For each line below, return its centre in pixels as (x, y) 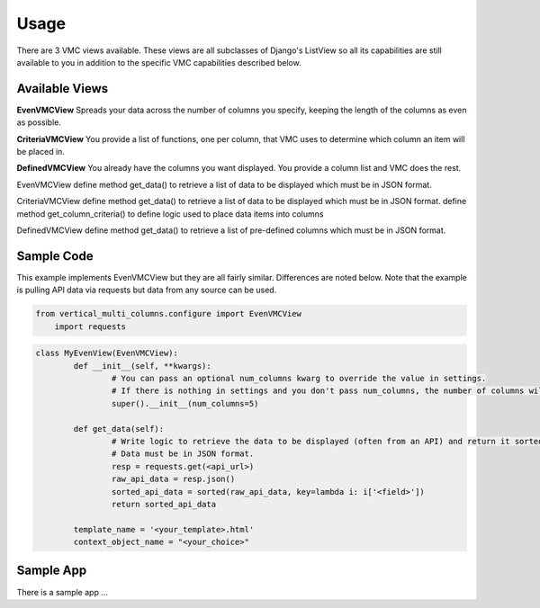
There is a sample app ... (62, 592)
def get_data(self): (119, 429)
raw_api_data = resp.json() (173, 479)
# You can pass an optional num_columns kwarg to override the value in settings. (299, 378)
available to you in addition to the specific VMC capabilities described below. (159, 62)
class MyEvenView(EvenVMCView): (107, 353)
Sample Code (55, 256)
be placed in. (40, 152)
